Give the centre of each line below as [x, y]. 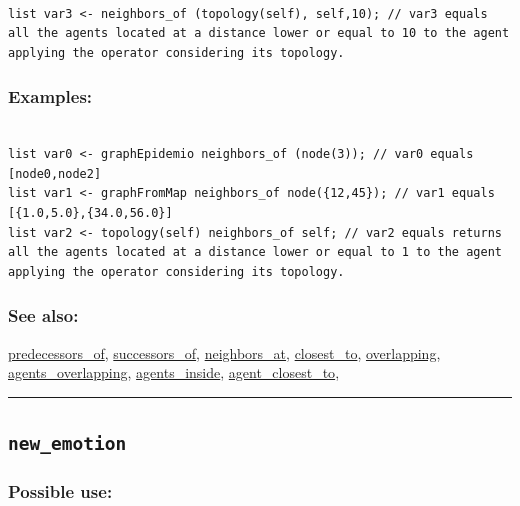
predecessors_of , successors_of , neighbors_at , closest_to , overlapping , [224, 352]
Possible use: [60, 491]
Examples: [50, 96]
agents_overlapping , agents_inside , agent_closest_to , [174, 372]
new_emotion [67, 444]
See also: [43, 315]
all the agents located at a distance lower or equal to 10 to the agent [259, 33]
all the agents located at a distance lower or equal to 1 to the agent [255, 252]
